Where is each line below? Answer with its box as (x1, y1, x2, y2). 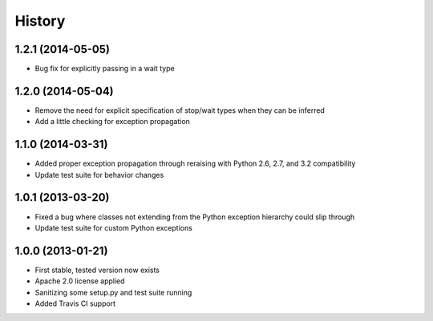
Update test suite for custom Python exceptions (34, 223, 192, 232)
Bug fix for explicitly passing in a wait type (34, 64, 176, 74)
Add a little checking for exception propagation (34, 117, 190, 126)
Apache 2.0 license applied (34, 276, 125, 286)
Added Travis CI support (34, 299, 116, 308)
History (14, 12, 66, 30)
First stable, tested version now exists (34, 265, 160, 275)
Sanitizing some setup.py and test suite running (34, 287, 192, 297)
